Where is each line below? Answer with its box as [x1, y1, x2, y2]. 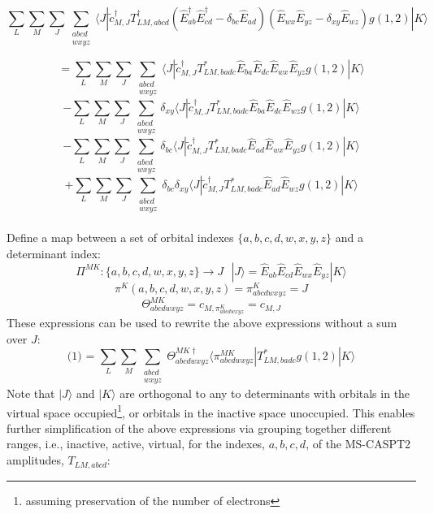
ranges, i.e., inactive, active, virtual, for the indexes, [7, 435, 266, 452]
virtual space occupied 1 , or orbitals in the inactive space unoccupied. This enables [7, 401, 415, 421]
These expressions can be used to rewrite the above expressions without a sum [7, 314, 397, 331]
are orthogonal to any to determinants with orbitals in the [119, 385, 410, 402]
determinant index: [7, 245, 101, 262]
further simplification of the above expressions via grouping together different [7, 419, 392, 436]
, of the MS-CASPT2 [306, 435, 411, 452]
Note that [7, 385, 55, 402]
